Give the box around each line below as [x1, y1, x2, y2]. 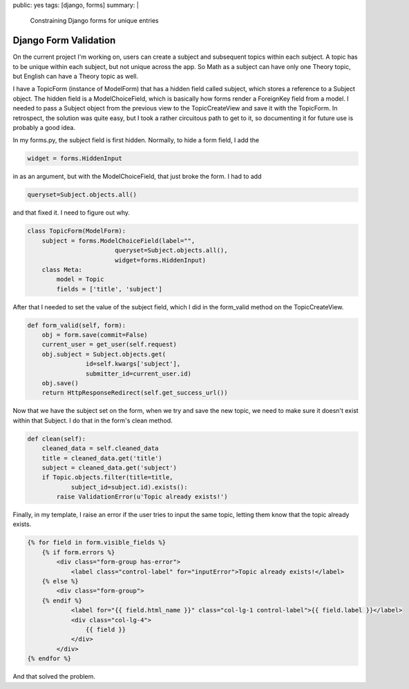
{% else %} [41, 577, 79, 585]
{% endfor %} [27, 654, 72, 663]
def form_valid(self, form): [27, 321, 126, 329]
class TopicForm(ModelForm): [27, 227, 126, 235]
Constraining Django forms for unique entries [30, 17, 159, 25]
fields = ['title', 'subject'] [56, 285, 162, 293]
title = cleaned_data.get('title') [41, 454, 162, 462]
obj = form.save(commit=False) [41, 331, 148, 339]
